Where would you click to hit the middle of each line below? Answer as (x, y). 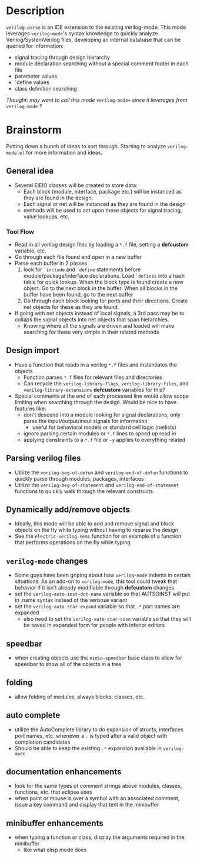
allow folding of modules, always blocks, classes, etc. (80, 697)
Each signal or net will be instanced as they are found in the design (105, 204)
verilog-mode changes (47, 561)
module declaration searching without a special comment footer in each (102, 64)
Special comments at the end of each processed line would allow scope (102, 396)
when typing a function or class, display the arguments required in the (99, 837)
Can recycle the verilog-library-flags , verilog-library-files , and (106, 383)
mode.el (16, 153)
